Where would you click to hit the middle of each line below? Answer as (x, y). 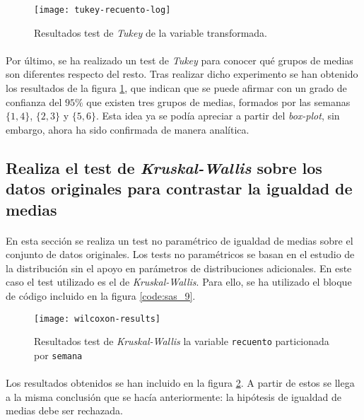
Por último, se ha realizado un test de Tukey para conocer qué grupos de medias (180, 60)
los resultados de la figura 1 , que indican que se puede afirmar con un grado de (176, 88)
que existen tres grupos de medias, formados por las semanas (218, 101)
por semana (58, 355)
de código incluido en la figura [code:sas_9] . (101, 295)
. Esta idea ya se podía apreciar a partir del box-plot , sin (218, 116)
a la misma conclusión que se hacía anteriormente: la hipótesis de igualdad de (174, 396)
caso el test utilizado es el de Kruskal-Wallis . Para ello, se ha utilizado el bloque (179, 282)
